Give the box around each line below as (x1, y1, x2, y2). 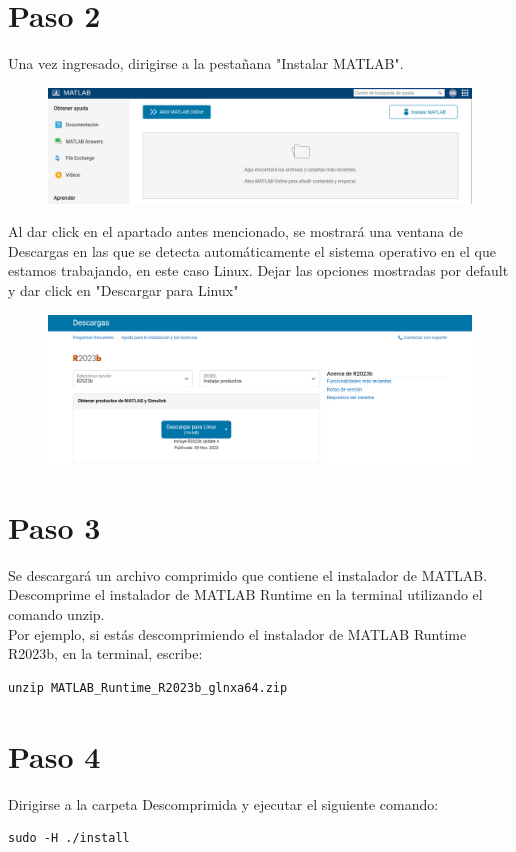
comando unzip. (8, 604, 105, 624)
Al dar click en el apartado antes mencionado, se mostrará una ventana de (8, 221, 463, 242)
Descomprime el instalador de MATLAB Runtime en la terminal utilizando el (8, 584, 483, 605)
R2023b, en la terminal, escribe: (8, 643, 203, 664)
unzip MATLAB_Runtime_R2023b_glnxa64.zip (8, 680, 288, 695)
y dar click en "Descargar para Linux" (8, 280, 239, 301)
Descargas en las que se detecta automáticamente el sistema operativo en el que (8, 240, 496, 261)
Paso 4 (8, 735, 101, 776)
